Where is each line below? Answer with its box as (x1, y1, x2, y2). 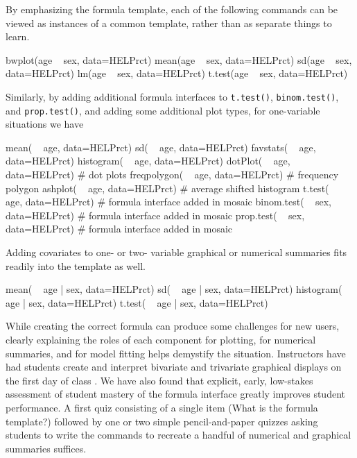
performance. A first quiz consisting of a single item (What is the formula (6, 400, 318, 414)
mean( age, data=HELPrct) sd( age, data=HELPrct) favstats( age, (6, 139, 316, 154)
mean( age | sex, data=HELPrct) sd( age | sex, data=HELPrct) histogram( (6, 282, 342, 296)
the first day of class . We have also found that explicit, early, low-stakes (6, 373, 313, 387)
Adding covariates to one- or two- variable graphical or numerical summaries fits (6, 245, 347, 260)
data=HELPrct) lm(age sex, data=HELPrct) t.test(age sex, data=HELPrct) (6, 66, 348, 80)
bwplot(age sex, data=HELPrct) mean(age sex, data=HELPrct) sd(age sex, (6, 52, 352, 67)
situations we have (6, 117, 84, 131)
